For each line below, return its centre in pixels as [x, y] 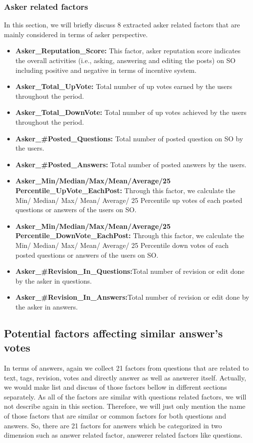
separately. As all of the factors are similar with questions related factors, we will [125, 396]
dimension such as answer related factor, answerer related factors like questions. [123, 435]
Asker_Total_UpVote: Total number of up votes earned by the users [124, 86]
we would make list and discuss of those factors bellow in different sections [116, 387]
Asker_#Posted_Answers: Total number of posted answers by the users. [131, 164]
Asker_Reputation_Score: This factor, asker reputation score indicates [128, 51]
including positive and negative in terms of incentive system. [106, 70]
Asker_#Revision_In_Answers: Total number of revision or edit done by [132, 297]
